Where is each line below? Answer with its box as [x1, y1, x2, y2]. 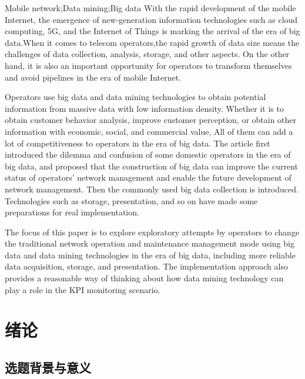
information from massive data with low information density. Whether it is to [5, 102, 284, 114]
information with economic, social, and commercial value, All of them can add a [5, 125, 293, 137]
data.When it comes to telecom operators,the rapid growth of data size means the [5, 36, 300, 48]
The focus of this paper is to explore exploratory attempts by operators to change [5, 225, 300, 238]
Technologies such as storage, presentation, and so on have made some [5, 194, 258, 207]
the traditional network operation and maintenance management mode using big [5, 237, 294, 250]
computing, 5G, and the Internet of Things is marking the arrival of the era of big [5, 25, 300, 37]
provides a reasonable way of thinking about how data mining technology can [5, 272, 284, 284]
